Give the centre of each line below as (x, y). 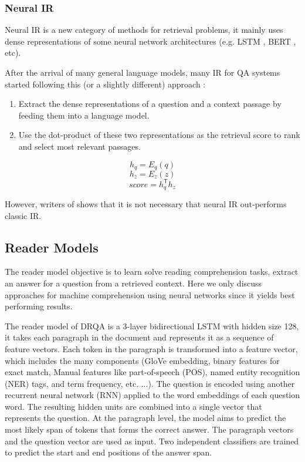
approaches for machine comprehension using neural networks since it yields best (150, 294)
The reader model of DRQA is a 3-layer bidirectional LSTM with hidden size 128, (152, 326)
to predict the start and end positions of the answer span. (109, 452)
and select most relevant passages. (79, 146)
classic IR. (23, 215)
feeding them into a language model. (84, 115)
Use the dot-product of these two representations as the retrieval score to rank (159, 135)
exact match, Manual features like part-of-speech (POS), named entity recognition (152, 372)
